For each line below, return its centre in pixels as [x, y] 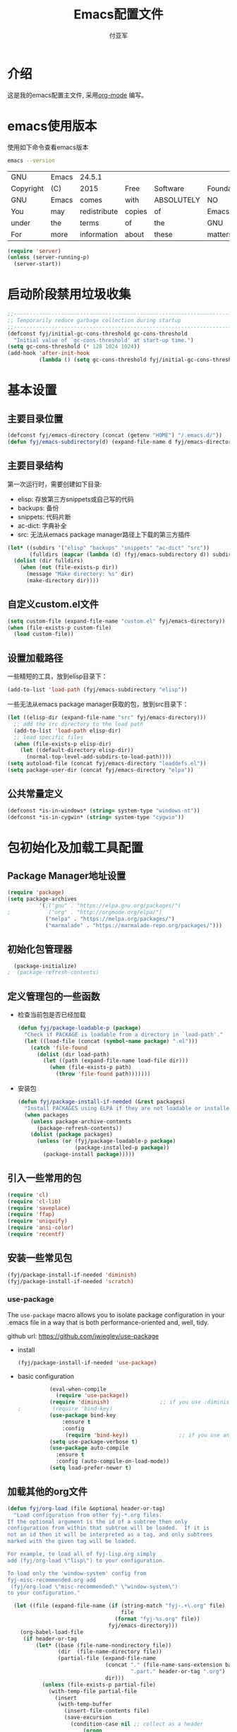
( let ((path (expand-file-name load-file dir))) [116, 1061]
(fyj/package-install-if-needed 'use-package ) [87, 1362]
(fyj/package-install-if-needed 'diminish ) [72, 1275]
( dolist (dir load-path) [73, 1054]
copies [136, 211]
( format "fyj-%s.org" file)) [157, 1619]
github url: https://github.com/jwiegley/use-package [83, 1336]
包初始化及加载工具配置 [75, 848]
